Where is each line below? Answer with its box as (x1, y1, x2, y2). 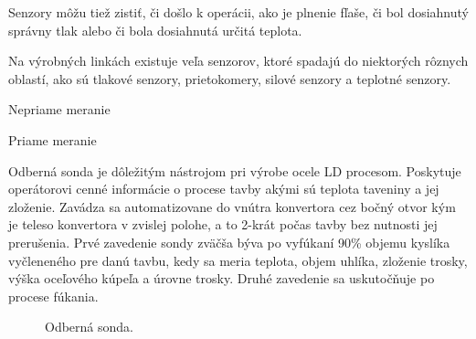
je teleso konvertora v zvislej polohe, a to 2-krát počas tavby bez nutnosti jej (8, 215, 438, 234)
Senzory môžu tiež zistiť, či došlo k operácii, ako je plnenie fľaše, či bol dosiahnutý (8, 3, 469, 21)
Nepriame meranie (8, 100, 111, 119)
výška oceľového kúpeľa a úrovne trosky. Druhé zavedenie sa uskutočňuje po (8, 269, 435, 288)
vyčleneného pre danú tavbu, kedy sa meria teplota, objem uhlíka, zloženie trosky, (8, 250, 468, 270)
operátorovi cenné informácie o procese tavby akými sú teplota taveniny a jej (8, 179, 439, 198)
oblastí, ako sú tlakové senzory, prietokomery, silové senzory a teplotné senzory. (8, 69, 451, 88)
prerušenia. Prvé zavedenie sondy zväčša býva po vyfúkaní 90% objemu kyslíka (8, 232, 450, 251)
